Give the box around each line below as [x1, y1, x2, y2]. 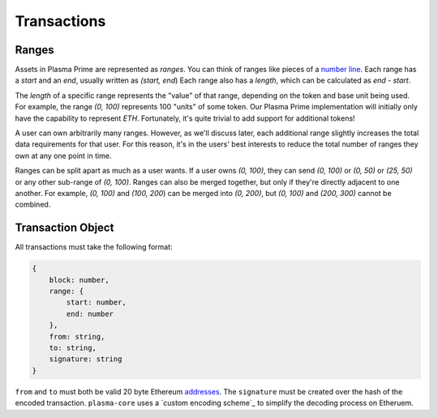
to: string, [49, 343, 97, 352]
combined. [15, 199, 51, 210]
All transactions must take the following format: [15, 242, 174, 252]
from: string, [49, 332, 105, 341]
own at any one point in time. [15, 151, 112, 160]
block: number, [49, 275, 109, 284]
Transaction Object [15, 221, 114, 235]
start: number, [66, 298, 127, 307]
